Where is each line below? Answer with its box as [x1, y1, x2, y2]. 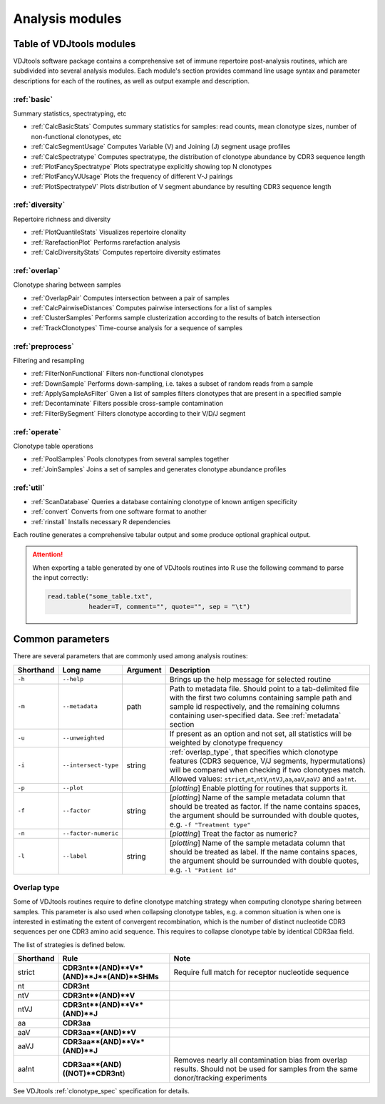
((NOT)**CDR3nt [62, 1068, 123, 1078]
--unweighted [62, 735, 105, 742]
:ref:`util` [13, 482, 46, 492]
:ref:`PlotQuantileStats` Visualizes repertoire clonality [31, 228, 187, 237]
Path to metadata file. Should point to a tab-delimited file [169, 683, 359, 693]
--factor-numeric [62, 829, 119, 837]
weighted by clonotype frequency [169, 737, 283, 747]
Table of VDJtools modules [13, 38, 136, 50]
